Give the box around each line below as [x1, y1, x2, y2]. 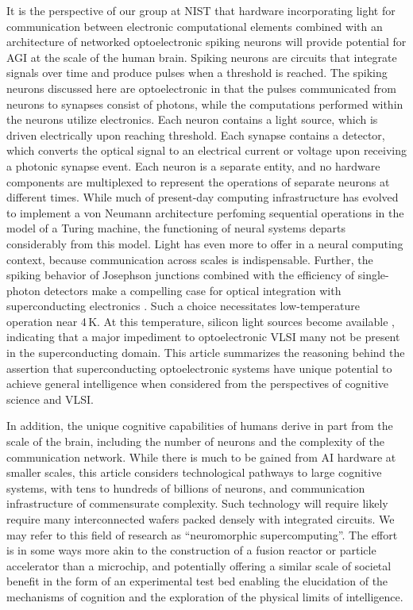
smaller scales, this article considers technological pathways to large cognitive [6, 464, 382, 481]
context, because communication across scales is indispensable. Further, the [6, 251, 373, 267]
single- [357, 267, 389, 283]
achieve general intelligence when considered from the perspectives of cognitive [6, 375, 389, 392]
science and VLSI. [6, 390, 94, 407]
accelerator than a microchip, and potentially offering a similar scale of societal [6, 557, 392, 574]
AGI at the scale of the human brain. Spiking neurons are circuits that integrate [6, 48, 397, 65]
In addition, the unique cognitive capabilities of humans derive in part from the [6, 417, 393, 434]
